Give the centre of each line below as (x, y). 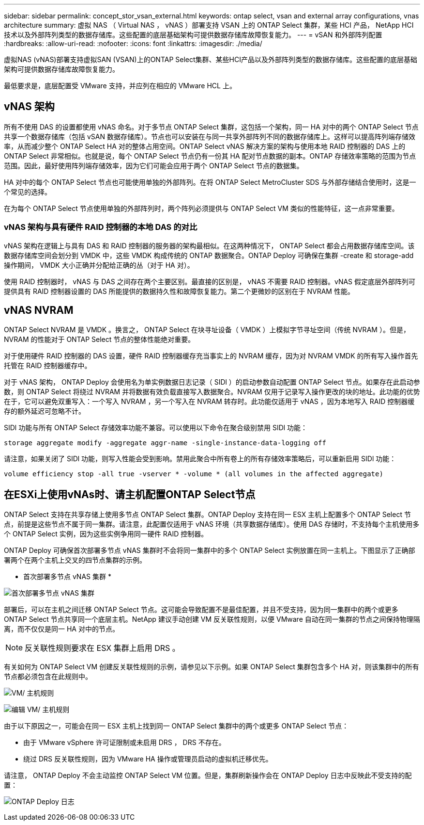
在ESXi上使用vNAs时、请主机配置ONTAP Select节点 (130, 494)
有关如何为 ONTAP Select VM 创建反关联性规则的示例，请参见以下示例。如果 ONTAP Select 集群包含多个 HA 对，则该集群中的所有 (212, 667)
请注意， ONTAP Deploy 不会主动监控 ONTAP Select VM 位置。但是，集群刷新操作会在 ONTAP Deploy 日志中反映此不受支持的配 (208, 776)
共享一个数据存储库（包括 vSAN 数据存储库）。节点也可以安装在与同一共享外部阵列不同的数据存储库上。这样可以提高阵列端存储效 (210, 136)
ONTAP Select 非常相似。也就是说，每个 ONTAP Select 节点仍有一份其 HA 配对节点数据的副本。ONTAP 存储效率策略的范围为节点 (210, 156)
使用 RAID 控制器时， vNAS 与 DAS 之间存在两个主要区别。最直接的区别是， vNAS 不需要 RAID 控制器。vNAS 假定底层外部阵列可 (210, 281)
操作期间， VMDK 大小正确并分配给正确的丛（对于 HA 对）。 (99, 265)
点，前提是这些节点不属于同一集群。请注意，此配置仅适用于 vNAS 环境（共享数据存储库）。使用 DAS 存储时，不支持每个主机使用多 (212, 524)
